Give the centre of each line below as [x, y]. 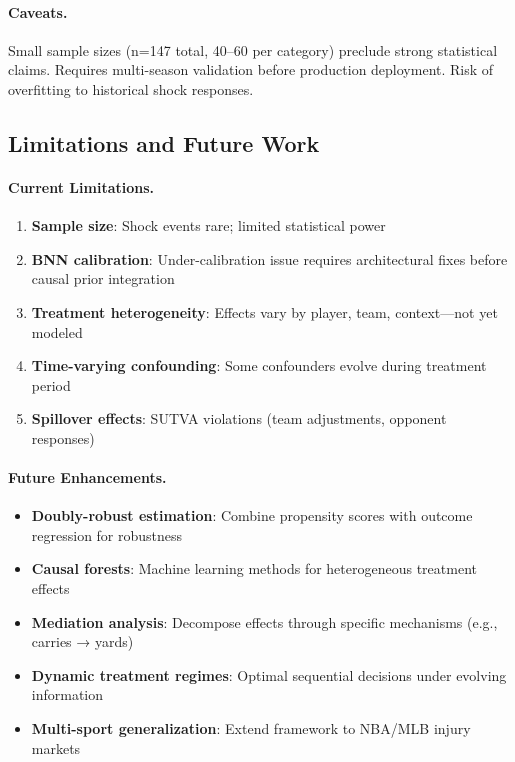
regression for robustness [107, 534]
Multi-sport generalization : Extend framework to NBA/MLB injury [251, 728]
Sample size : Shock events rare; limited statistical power [208, 225]
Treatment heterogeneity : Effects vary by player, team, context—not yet [264, 311]
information [67, 694]
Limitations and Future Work [164, 142]
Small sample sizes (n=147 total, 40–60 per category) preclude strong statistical [253, 49]
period [51, 384]
